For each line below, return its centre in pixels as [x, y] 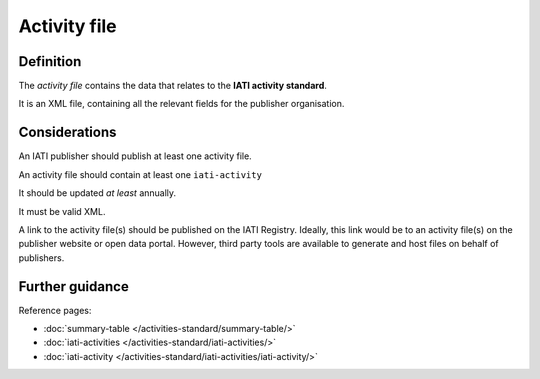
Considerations [67, 132]
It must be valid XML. [62, 211]
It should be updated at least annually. [97, 193]
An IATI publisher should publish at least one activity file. [135, 156]
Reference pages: [55, 310]
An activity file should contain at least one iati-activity [140, 174]
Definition [50, 61]
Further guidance [73, 286]
